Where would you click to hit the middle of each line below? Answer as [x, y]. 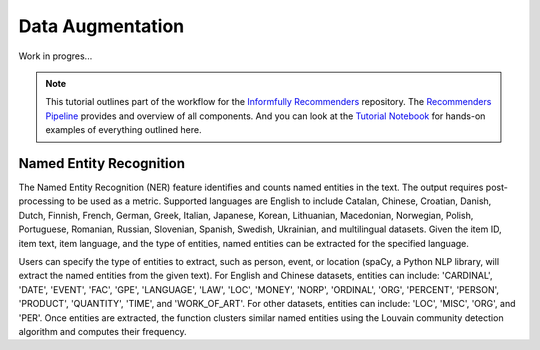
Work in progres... [55, 56]
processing [41, 201]
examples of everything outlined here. [123, 130]
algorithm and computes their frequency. [102, 331]
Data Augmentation [101, 26]
